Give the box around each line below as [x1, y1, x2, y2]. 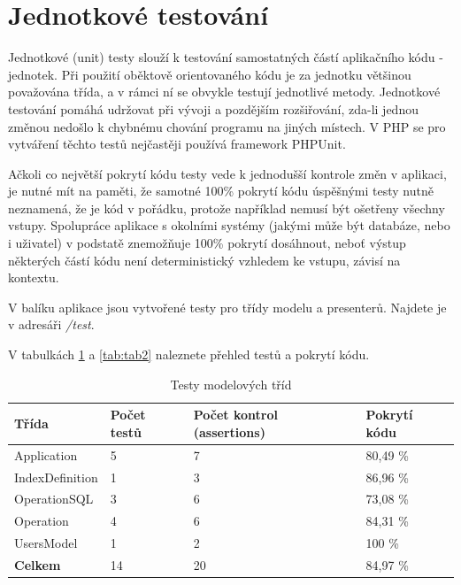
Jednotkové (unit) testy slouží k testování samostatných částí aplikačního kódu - [8, 48, 443, 66]
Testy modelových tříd [170, 374, 292, 393]
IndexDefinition [14, 467, 98, 486]
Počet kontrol [193, 405, 278, 424]
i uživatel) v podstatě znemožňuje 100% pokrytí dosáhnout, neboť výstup [8, 234, 406, 252]
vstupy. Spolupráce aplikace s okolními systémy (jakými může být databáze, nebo [8, 216, 450, 235]
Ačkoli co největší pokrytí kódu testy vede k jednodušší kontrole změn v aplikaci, [8, 164, 447, 182]
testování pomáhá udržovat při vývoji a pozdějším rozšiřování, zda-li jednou [8, 99, 419, 118]
